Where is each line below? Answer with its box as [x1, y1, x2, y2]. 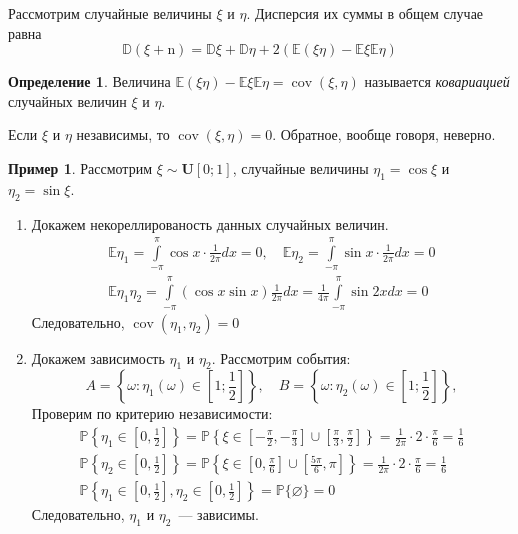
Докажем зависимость [31, 347, 165, 368]
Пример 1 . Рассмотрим [8, 157, 153, 178]
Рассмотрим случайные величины [8, 3, 212, 23]
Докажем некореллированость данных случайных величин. [31, 213, 389, 234]
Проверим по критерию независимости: [31, 403, 273, 424]
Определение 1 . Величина [8, 71, 171, 92]
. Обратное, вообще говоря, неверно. [272, 124, 496, 145]
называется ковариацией [364, 71, 510, 92]
